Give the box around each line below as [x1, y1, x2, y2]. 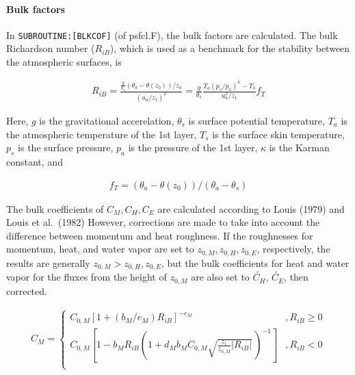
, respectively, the [257, 242, 330, 256]
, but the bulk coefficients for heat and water [161, 255, 350, 270]
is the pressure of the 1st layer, [128, 140, 258, 155]
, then [284, 270, 308, 284]
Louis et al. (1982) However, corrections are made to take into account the [6, 215, 320, 229]
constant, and [6, 154, 63, 168]
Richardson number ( [6, 41, 95, 55]
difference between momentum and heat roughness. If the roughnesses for [6, 228, 313, 242]
